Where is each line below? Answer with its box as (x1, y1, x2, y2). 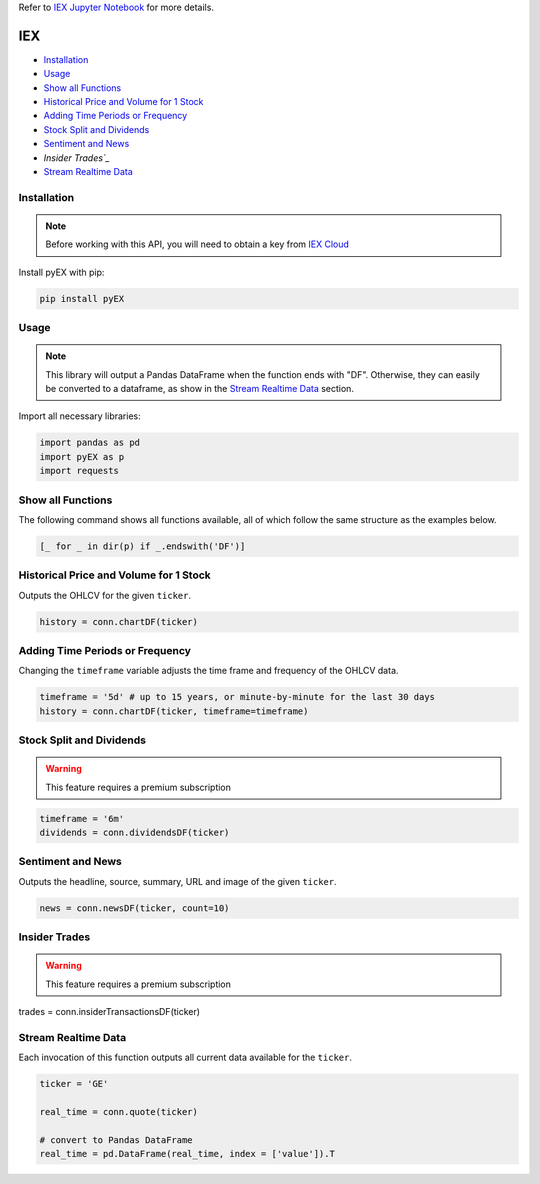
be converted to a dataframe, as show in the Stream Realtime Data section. (45, 383, 355, 395)
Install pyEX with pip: (18, 266, 105, 278)
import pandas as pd (39, 437, 140, 449)
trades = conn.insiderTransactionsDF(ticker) (18, 1006, 200, 1018)
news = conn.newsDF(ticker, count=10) (39, 902, 230, 914)
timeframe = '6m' (39, 813, 125, 824)
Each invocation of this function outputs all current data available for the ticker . (18, 1051, 352, 1064)
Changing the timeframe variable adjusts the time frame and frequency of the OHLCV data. (18, 665, 399, 677)
